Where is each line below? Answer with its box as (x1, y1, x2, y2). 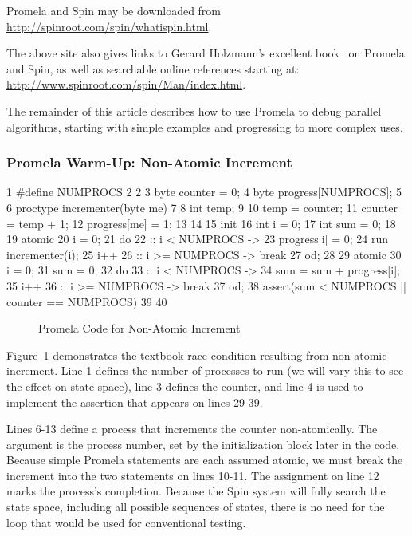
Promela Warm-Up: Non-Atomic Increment (6, 152, 292, 172)
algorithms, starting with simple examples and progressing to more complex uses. (6, 118, 403, 135)
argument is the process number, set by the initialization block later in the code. (6, 436, 400, 452)
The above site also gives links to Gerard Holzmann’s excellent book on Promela (6, 45, 405, 61)
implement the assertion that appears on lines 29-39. (6, 393, 263, 410)
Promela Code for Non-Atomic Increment (38, 320, 241, 337)
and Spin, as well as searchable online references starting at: (6, 60, 300, 77)
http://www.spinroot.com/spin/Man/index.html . (6, 76, 246, 93)
